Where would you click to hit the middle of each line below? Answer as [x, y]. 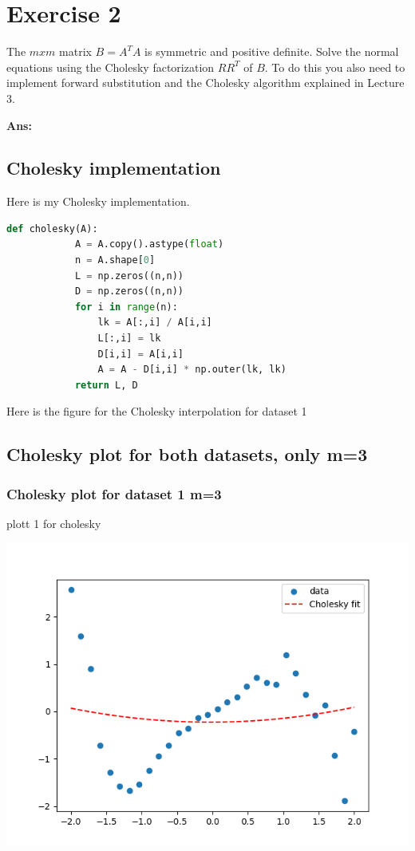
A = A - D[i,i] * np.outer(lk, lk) [192, 370]
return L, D [106, 385]
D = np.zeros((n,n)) [129, 292]
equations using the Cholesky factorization [111, 67]
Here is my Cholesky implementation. [98, 201]
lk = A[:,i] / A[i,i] [155, 323]
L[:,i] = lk [129, 339]
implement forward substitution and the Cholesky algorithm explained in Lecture [206, 83]
